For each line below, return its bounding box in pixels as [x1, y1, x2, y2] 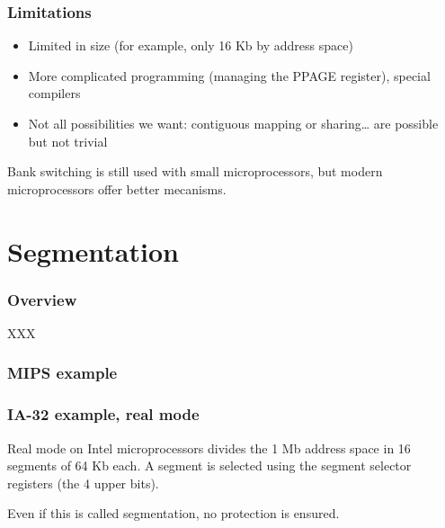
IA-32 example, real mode [7, 403, 200, 425]
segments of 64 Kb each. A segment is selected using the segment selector [7, 456, 412, 475]
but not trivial [28, 131, 108, 150]
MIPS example [7, 362, 118, 384]
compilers [28, 84, 81, 103]
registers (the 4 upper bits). [7, 473, 159, 492]
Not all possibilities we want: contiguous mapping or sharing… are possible [28, 114, 439, 132]
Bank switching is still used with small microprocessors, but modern [7, 162, 383, 181]
